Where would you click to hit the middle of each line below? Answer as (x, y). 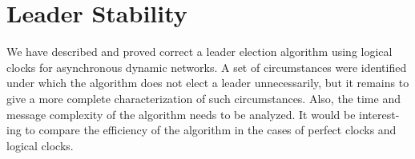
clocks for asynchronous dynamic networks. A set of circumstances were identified (207, 67)
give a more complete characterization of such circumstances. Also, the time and (203, 98)
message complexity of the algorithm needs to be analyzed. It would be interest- (203, 114)
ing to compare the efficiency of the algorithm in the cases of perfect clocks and (201, 130)
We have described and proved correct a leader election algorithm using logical (199, 52)
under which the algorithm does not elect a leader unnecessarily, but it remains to (208, 83)
